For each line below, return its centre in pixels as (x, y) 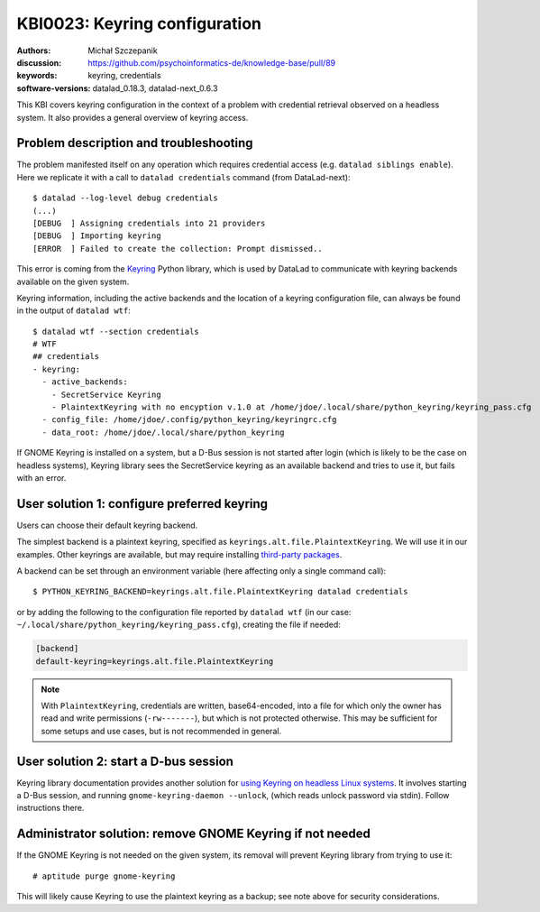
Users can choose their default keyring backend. (107, 525)
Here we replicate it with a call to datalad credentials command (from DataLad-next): (183, 177)
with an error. (41, 478)
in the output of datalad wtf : (73, 310)
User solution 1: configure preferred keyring (142, 504)
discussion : (39, 62)
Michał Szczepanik (123, 51)
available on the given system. (73, 281)
